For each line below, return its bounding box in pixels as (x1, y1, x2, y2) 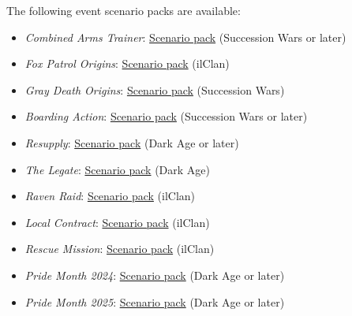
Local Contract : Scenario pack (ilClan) (24, 214, 210, 230)
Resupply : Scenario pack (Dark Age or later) (24, 134, 239, 151)
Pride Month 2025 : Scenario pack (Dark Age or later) (24, 293, 285, 310)
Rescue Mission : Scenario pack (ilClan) (24, 240, 215, 257)
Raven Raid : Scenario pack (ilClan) (24, 188, 196, 204)
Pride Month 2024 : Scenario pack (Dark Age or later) (24, 266, 285, 283)
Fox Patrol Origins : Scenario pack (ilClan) (24, 55, 230, 72)
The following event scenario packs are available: (6, 2, 241, 18)
